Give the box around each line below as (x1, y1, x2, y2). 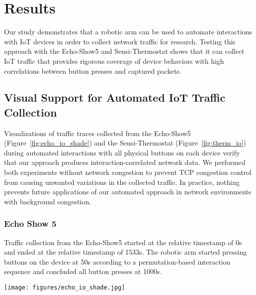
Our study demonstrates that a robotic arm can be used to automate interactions (4, 26, 253, 37)
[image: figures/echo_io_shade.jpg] (4, 284, 125, 292)
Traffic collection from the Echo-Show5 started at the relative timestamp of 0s (4, 237, 242, 247)
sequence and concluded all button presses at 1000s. (4, 266, 162, 277)
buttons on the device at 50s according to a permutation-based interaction (4, 256, 231, 267)
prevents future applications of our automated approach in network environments (4, 186, 252, 197)
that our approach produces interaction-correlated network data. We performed (4, 157, 246, 167)
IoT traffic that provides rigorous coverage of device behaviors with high (4, 55, 224, 66)
